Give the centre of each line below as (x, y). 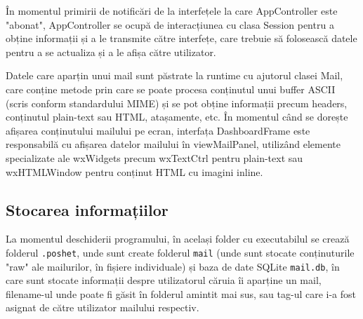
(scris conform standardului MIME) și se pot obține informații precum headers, (177, 103)
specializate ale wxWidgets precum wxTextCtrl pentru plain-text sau (154, 157)
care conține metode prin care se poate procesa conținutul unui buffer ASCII (171, 89)
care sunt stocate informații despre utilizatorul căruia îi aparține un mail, (164, 280)
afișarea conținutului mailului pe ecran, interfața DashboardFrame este (158, 130)
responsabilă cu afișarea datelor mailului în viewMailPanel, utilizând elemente (173, 144)
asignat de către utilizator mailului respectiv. (103, 307)
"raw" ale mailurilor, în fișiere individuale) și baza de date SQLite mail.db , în (173, 266)
